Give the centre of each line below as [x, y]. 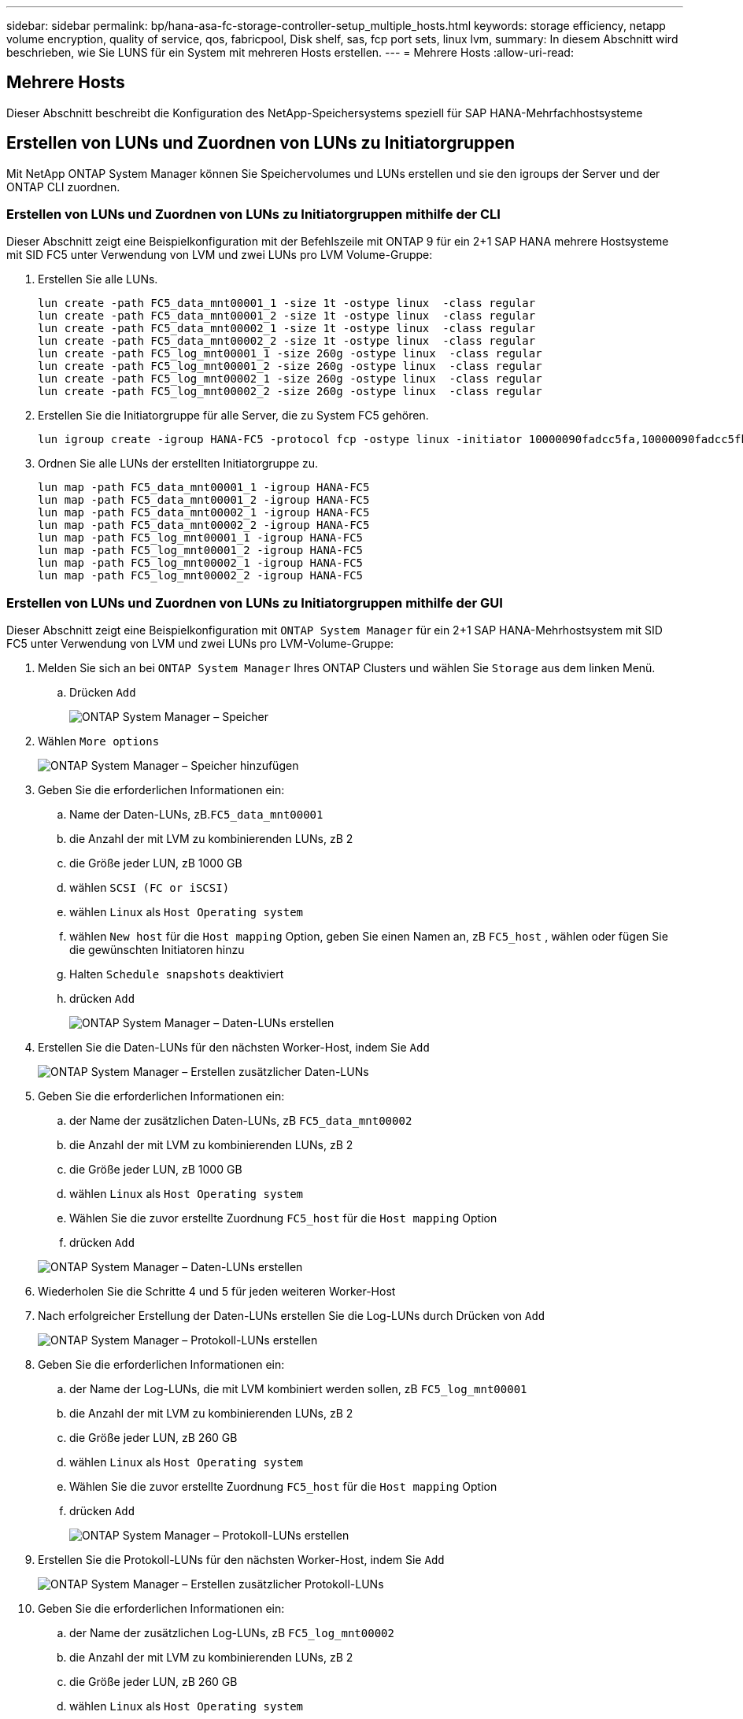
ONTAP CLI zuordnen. [63, 187]
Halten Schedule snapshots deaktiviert [177, 974]
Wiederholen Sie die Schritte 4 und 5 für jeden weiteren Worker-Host [217, 1292]
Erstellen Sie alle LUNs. [98, 279]
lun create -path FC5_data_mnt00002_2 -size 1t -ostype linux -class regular [287, 341]
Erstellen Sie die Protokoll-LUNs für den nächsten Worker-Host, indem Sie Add [241, 1560]
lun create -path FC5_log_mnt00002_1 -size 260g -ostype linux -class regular [290, 379]
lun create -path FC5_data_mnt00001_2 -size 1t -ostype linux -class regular [287, 316]
